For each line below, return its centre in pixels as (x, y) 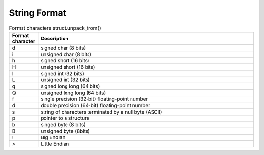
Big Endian (53, 137)
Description (55, 38)
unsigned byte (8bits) (66, 131)
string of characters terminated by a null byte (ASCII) (101, 112)
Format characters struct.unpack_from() (55, 28)
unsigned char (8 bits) (66, 54)
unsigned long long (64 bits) (73, 93)
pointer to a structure (65, 118)
